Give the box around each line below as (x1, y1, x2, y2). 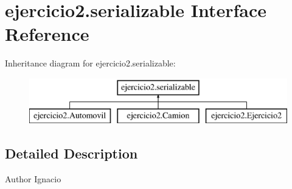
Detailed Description (5, 144, 138, 163)
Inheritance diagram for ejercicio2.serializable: (5, 57, 176, 70)
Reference (5, 21, 89, 46)
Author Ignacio (5, 173, 61, 185)
